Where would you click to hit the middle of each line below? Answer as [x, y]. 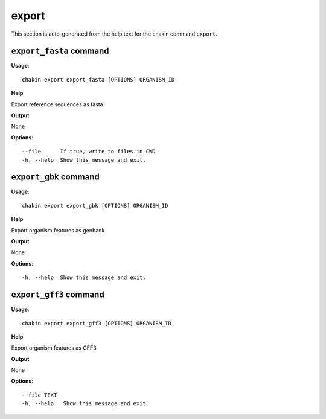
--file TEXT [40, 395]
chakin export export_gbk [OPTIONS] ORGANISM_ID [95, 206]
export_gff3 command [58, 295]
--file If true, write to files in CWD [89, 152]
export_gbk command [55, 177]
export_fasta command [60, 51]
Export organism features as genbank [58, 230]
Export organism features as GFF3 [54, 348]
